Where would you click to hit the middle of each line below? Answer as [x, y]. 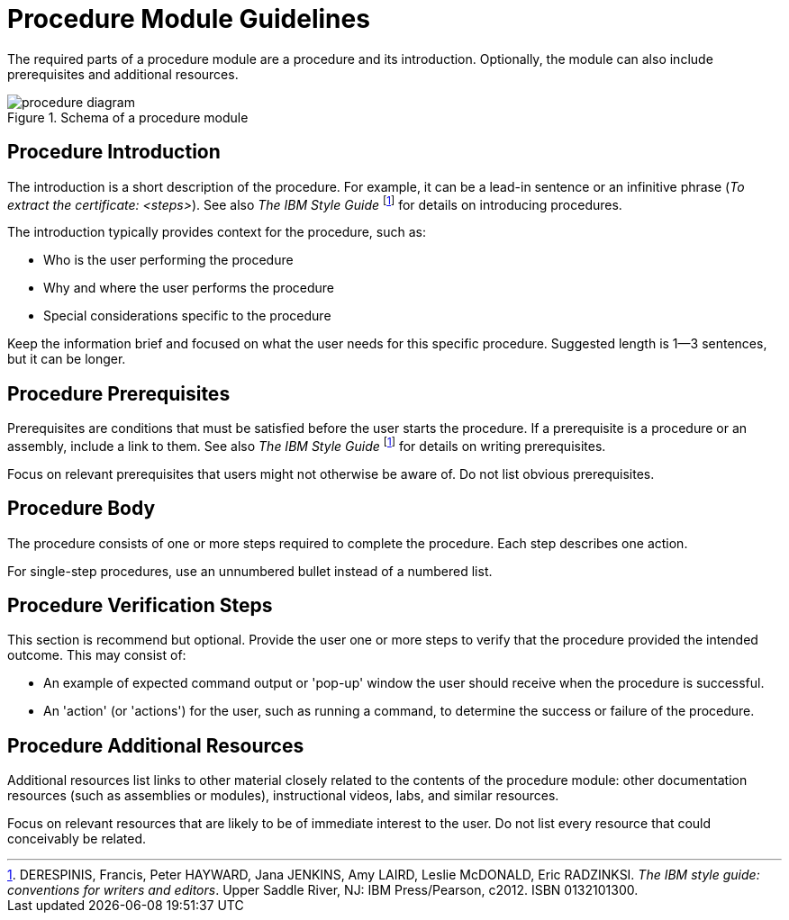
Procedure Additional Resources [156, 745]
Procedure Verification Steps [140, 606]
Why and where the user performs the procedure [189, 288]
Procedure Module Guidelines [189, 19]
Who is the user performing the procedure [168, 260]
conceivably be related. [77, 839]
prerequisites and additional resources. [123, 74]
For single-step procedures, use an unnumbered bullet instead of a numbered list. [250, 571]
